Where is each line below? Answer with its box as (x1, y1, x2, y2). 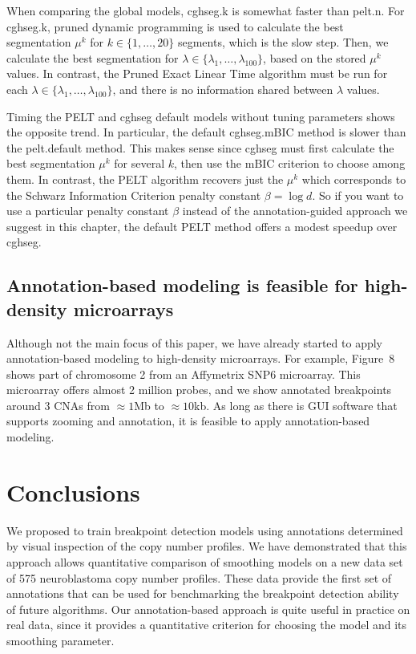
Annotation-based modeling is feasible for (6, 273, 358, 298)
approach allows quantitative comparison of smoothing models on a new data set (6, 553, 403, 570)
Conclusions (6, 475, 140, 508)
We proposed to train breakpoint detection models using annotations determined (6, 522, 403, 538)
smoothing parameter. (6, 632, 115, 648)
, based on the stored (263, 49, 366, 66)
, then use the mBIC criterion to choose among (173, 155, 406, 172)
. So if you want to (312, 186, 404, 203)
